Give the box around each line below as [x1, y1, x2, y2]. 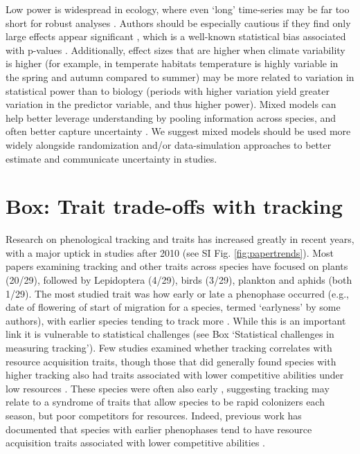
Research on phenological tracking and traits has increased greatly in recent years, [6, 232, 354, 246]
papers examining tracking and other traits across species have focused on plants [6, 259, 348, 273]
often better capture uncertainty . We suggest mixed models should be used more [6, 124, 351, 138]
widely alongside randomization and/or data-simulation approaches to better [6, 137, 332, 152]
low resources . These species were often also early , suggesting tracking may [6, 381, 330, 395]
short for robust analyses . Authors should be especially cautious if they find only [6, 15, 351, 30]
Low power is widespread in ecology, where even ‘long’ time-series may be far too [6, 2, 350, 16]
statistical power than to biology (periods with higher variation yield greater [6, 83, 330, 98]
